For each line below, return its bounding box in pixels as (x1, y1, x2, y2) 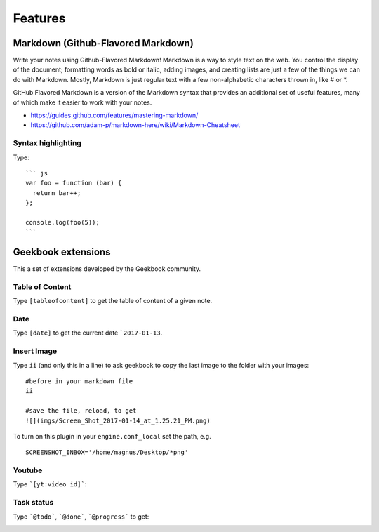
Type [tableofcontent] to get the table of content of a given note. (13, 297, 213, 305)
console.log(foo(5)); (25, 218, 100, 226)
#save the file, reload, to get (25, 407, 137, 415)
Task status (13, 498, 54, 507)
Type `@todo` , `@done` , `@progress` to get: (13, 512, 149, 521)
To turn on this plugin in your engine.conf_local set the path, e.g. (13, 432, 211, 440)
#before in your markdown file (25, 378, 133, 385)
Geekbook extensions (13, 246, 111, 258)
